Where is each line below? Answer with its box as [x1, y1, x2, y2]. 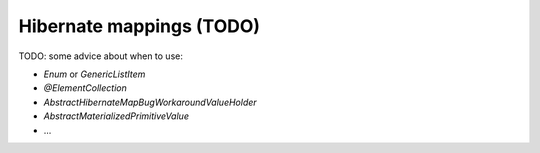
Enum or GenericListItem [43, 68, 146, 80]
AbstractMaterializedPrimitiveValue [43, 110, 190, 122]
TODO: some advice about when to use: [18, 50, 184, 62]
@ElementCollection [43, 82, 127, 94]
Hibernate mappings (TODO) [18, 15, 260, 37]
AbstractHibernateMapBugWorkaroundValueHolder [43, 96, 257, 108]
